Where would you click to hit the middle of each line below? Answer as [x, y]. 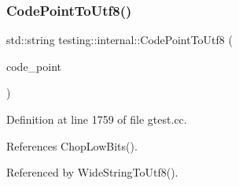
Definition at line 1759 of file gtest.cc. [97, 119]
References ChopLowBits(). [72, 145]
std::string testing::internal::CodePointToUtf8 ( [119, 40]
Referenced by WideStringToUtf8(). [92, 172]
